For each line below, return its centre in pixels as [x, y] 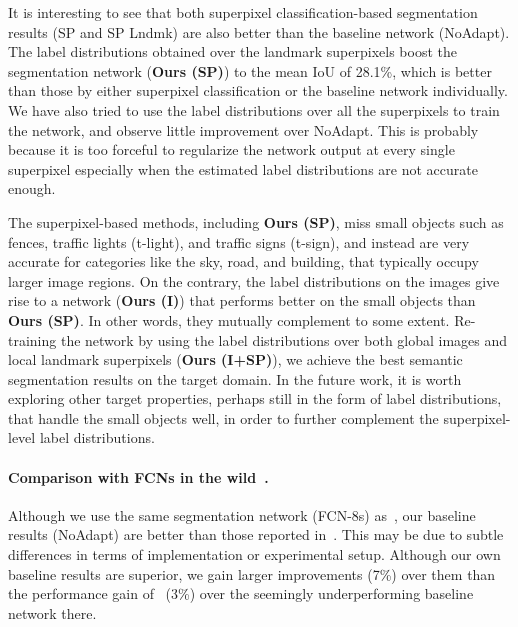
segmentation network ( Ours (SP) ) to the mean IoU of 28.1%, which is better [250, 70]
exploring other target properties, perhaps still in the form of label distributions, [255, 398]
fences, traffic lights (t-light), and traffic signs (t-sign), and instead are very [239, 241]
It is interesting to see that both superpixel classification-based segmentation [243, 12]
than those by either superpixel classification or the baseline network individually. [258, 90]
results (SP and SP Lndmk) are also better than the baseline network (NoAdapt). [259, 31]
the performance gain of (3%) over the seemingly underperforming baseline [241, 593]
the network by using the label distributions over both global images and [284, 339]
